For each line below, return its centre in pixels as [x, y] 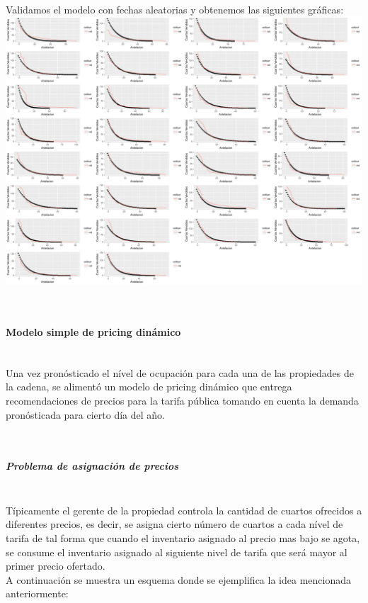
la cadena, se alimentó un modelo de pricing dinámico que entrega [149, 387]
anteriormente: [37, 593]
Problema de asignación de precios [92, 466]
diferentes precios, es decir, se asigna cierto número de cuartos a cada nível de [174, 524]
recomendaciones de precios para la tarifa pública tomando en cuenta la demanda [182, 400]
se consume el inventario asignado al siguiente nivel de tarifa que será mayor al [177, 552]
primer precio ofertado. [56, 566]
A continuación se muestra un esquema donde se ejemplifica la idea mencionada [178, 579]
